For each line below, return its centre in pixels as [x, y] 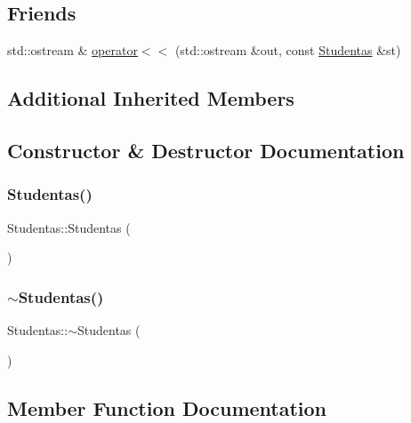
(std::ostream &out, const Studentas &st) [288, 50]
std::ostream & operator [73, 50]
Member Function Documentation [167, 407]
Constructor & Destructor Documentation [206, 150]
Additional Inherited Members [151, 98]
